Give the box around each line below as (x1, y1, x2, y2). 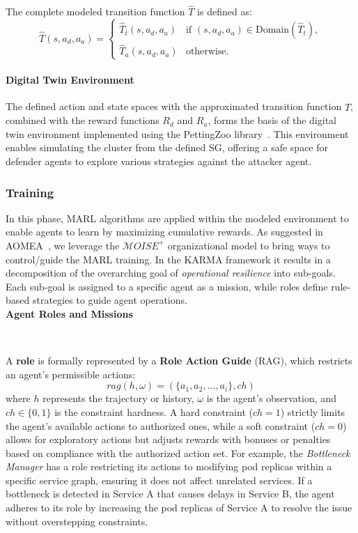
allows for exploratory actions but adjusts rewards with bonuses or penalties (6, 432, 331, 447)
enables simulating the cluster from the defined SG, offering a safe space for (6, 140, 329, 155)
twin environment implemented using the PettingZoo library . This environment (6, 126, 349, 141)
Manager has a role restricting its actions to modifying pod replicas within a (6, 459, 332, 474)
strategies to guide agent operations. (32, 293, 187, 307)
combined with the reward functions (6, 113, 159, 128)
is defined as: (197, 4, 252, 19)
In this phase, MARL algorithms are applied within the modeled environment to (6, 210, 349, 225)
